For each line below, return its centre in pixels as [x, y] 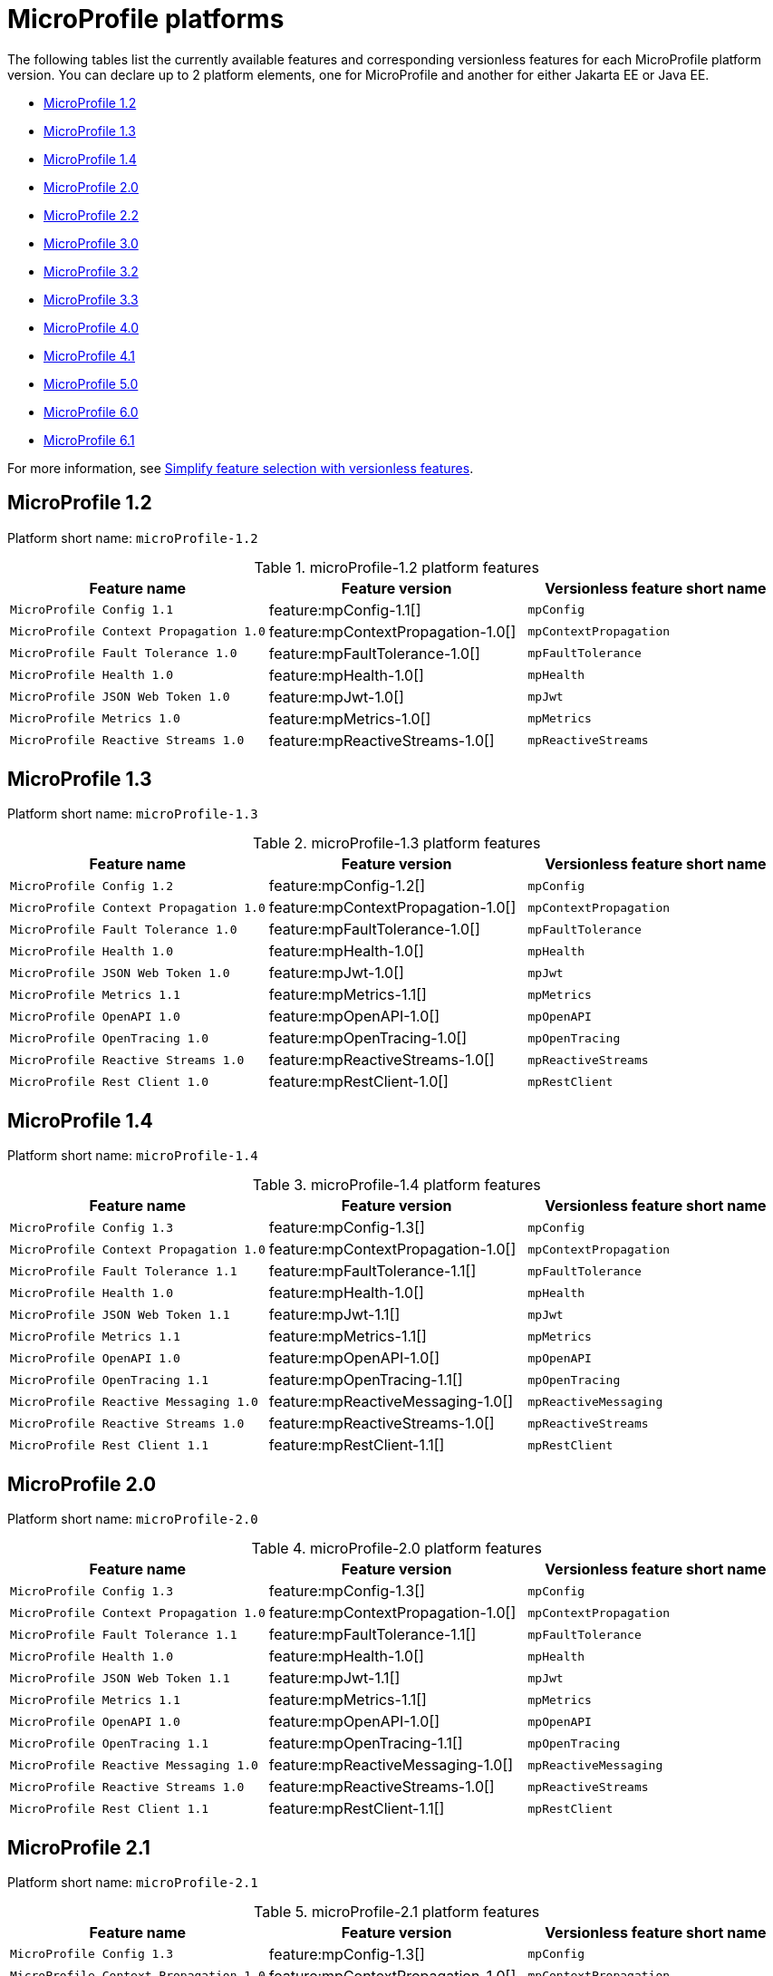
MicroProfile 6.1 [89, 440]
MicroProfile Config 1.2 [92, 886]
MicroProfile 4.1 [89, 355]
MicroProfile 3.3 [91, 299]
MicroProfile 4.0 [91, 327]
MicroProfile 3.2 [91, 271]
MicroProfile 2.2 [92, 215]
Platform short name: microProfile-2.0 [133, 1519]
